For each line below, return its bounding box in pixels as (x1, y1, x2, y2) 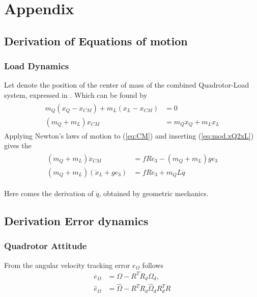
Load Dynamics (4, 60, 69, 72)
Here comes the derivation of (4, 187, 94, 198)
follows (142, 259, 163, 270)
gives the (4, 140, 32, 151)
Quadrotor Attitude (4, 239, 87, 252)
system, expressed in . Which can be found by (4, 89, 148, 100)
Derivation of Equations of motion (4, 33, 188, 48)
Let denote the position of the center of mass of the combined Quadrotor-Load (4, 79, 249, 90)
